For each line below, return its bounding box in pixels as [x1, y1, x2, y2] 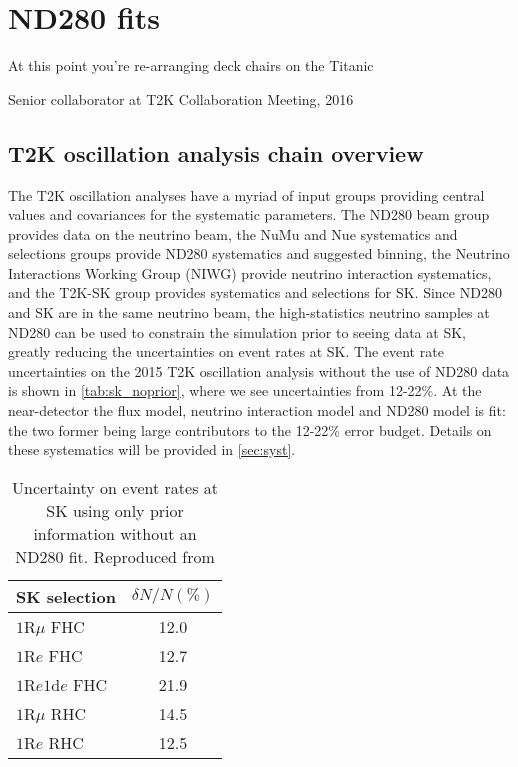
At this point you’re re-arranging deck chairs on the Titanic [8, 55, 374, 76]
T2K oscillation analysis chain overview [8, 137, 424, 168]
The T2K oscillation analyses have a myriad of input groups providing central [8, 184, 485, 205]
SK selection [16, 584, 116, 608]
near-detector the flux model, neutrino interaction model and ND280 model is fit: [8, 400, 506, 421]
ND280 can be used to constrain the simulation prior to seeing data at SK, [8, 321, 466, 342]
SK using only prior [46, 498, 184, 522]
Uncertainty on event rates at [12, 475, 218, 499]
